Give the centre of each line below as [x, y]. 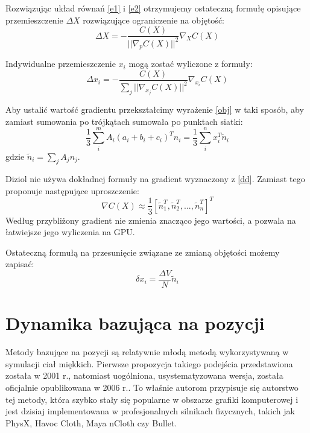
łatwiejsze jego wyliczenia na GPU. [70, 232]
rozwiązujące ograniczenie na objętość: [153, 20]
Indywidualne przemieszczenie [61, 64]
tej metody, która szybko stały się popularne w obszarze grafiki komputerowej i [152, 399]
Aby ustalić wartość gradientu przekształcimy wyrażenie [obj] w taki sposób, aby [155, 109]
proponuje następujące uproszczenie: [72, 190]
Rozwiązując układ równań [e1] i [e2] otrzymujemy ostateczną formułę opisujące [153, 8]
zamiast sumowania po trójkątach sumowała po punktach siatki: [124, 121]
